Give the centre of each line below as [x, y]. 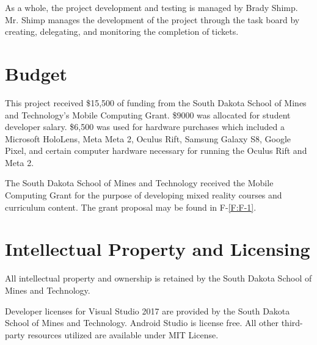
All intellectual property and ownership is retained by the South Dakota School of [158, 278]
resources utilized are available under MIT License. [123, 334]
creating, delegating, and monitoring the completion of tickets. [122, 31]
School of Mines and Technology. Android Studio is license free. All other [142, 323]
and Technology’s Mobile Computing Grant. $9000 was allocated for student [148, 114]
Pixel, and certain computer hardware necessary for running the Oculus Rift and [156, 151]
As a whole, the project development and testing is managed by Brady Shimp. [151, 7]
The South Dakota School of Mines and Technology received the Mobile [139, 183]
